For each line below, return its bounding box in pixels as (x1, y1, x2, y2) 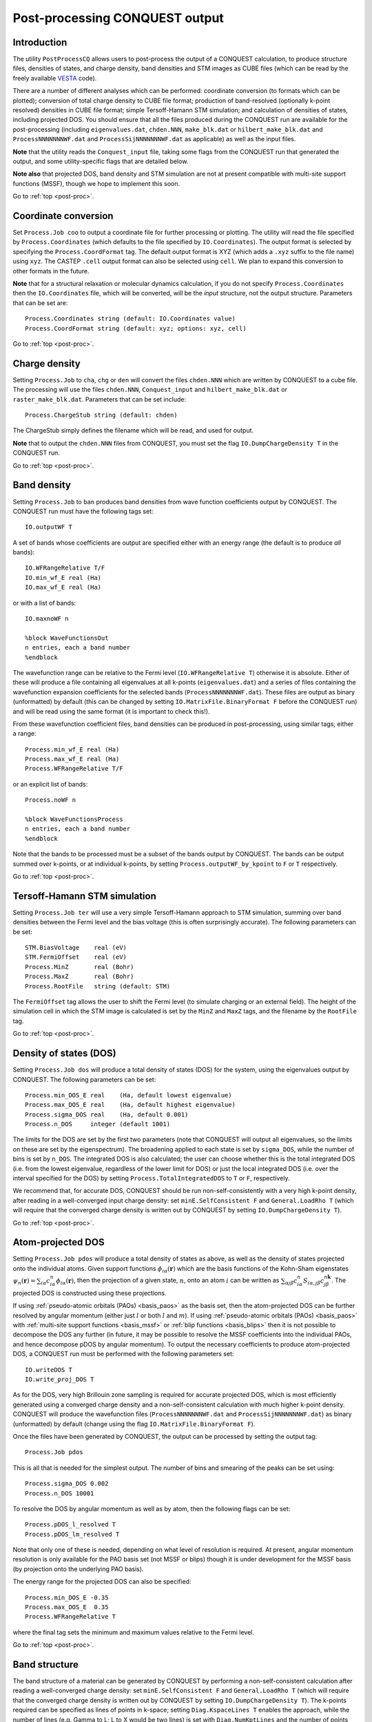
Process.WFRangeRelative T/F (25, 765, 123, 773)
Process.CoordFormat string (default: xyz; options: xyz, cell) (25, 324, 247, 332)
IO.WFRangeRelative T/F (25, 564, 105, 572)
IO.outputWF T (25, 523, 72, 531)
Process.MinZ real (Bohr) (25, 963, 134, 971)
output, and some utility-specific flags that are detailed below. (12, 157, 189, 165)
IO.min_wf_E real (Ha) (25, 574, 102, 581)
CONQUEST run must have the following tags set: (12, 507, 154, 515)
